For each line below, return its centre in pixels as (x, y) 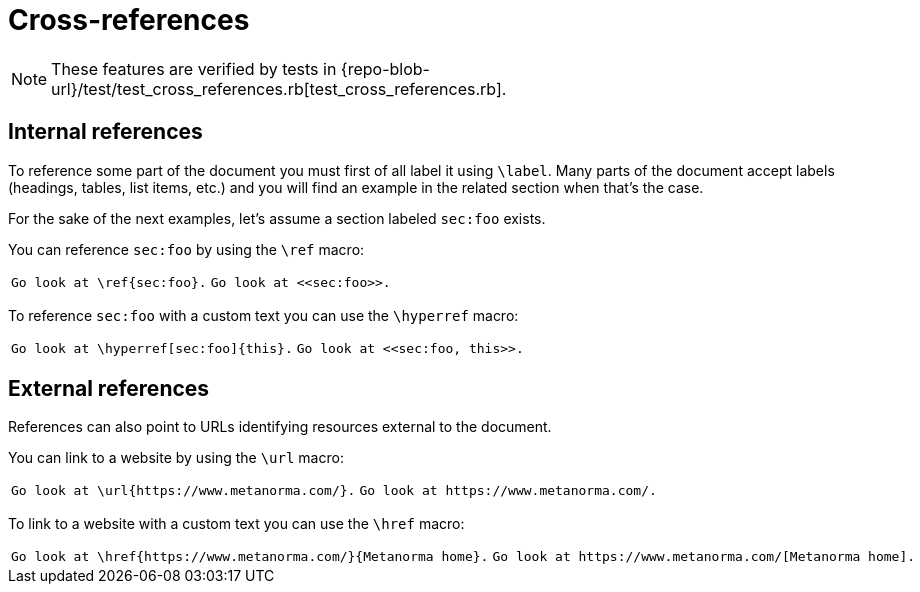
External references (109, 389)
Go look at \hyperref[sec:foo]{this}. (152, 348)
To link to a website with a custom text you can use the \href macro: (236, 524)
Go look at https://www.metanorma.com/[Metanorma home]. (704, 557)
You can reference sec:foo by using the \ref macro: (186, 249)
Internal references (105, 132)
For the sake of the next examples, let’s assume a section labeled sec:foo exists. (277, 218)
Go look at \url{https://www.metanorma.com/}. (183, 491)
